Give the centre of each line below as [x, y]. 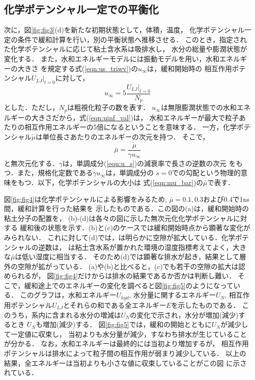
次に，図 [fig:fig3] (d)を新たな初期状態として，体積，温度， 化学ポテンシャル [124, 30]
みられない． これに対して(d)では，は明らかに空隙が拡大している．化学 [120, 237]
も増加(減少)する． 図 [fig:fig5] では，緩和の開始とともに [124, 324]
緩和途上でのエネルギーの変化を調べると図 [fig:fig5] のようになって [129, 285]
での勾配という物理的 [206, 173]
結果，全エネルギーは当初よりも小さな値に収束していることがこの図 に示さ [125, 363]
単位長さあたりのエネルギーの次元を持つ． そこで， [126, 136]
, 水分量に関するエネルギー [172, 295]
